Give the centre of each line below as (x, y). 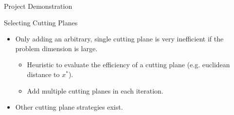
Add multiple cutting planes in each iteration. (95, 90)
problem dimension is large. (56, 48)
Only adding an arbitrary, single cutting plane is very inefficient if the (119, 39)
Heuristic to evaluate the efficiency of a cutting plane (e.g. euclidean (128, 65)
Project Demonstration (38, 6)
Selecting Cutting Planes (41, 22)
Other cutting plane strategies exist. (69, 107)
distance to (43, 74)
